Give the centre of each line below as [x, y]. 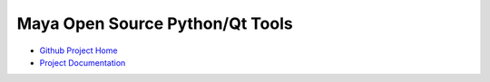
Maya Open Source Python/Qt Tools [155, 23]
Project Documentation [83, 62]
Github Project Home [78, 50]
